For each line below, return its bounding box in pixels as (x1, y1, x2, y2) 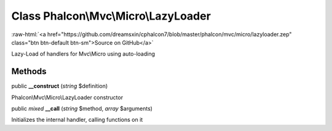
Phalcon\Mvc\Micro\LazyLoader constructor (11, 94, 123, 101)
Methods (11, 66, 47, 77)
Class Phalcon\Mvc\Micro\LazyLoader (11, 9, 211, 23)
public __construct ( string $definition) (11, 83, 108, 90)
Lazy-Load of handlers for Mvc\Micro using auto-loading (11, 50, 156, 58)
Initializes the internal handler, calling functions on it (11, 116, 143, 124)
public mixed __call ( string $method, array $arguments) (11, 105, 153, 113)
